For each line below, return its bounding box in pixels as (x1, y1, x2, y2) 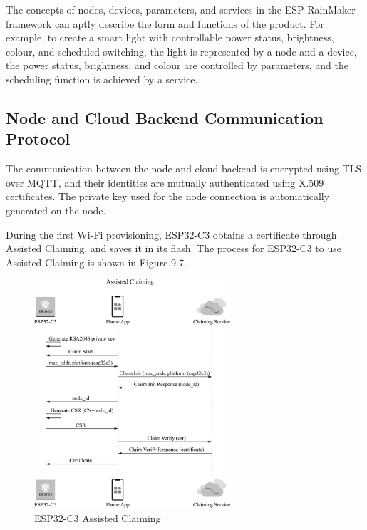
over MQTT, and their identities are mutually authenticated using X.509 (6, 175, 324, 189)
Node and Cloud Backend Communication (6, 106, 324, 128)
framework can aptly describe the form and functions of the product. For (6, 16, 324, 31)
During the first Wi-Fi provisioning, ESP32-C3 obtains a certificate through (6, 227, 337, 241)
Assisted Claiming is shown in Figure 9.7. (6, 254, 187, 269)
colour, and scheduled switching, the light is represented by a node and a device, (6, 43, 357, 58)
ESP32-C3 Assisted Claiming (34, 511, 161, 526)
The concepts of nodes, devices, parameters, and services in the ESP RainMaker (6, 2, 356, 16)
